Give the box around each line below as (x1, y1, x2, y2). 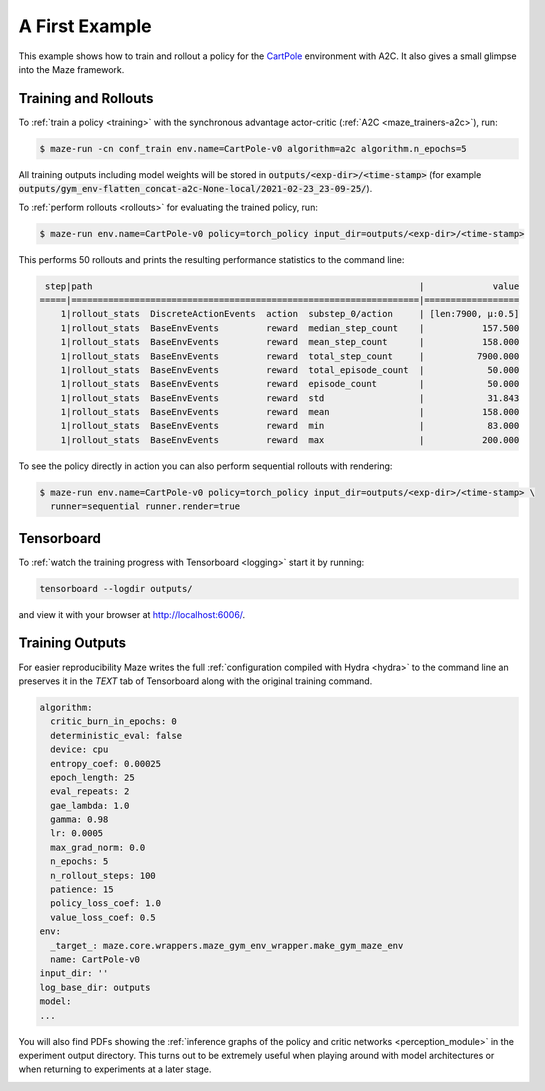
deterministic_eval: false (50, 730, 183, 741)
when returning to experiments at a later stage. (18, 1063, 212, 1075)
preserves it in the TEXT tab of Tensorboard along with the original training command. (18, 675, 373, 687)
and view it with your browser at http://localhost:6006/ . (18, 608, 246, 620)
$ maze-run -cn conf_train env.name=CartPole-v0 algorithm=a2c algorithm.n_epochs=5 (39, 143, 467, 154)
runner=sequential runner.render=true (50, 501, 240, 512)
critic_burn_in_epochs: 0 (50, 716, 177, 727)
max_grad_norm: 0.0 (50, 841, 146, 853)
